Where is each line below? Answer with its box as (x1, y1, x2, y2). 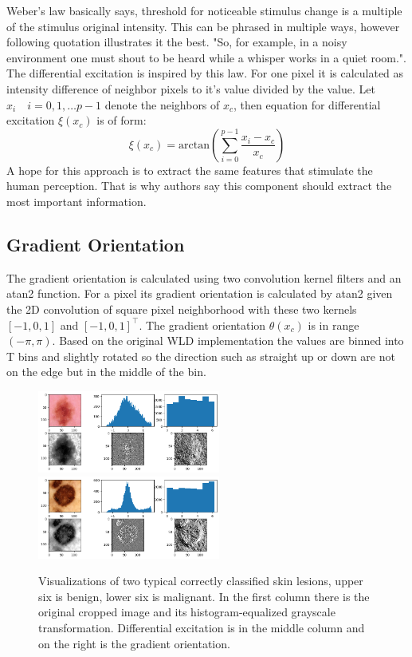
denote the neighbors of (104, 96, 220, 113)
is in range (308, 316, 359, 333)
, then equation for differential (233, 96, 381, 113)
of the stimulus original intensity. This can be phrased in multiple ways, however (6, 18, 400, 34)
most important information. (6, 192, 147, 209)
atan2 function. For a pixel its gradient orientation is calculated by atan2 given (6, 285, 393, 302)
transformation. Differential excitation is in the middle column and (38, 619, 365, 635)
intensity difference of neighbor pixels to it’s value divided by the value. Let (6, 80, 375, 97)
